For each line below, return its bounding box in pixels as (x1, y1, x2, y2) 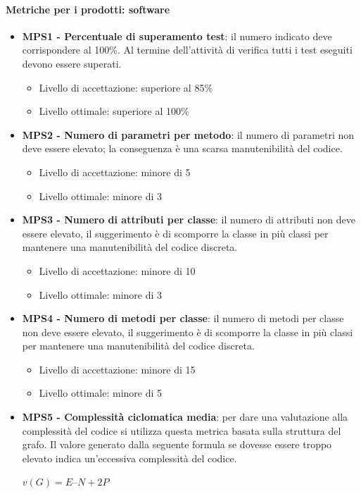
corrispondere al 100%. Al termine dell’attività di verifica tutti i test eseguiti (22, 42, 353, 57)
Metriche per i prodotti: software (6, 1, 170, 16)
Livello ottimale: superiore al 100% (39, 104, 189, 118)
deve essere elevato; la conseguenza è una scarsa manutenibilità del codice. (22, 141, 343, 156)
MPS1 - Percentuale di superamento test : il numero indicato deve (22, 28, 332, 43)
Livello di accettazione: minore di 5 (39, 164, 191, 179)
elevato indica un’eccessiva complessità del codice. (22, 450, 237, 465)
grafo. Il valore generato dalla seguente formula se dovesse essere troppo (22, 437, 332, 452)
